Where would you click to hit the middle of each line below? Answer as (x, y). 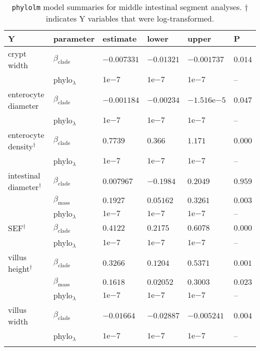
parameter (74, 38)
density (20, 146)
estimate (120, 38)
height (19, 269)
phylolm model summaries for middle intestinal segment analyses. (127, 7)
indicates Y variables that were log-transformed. (130, 18)
